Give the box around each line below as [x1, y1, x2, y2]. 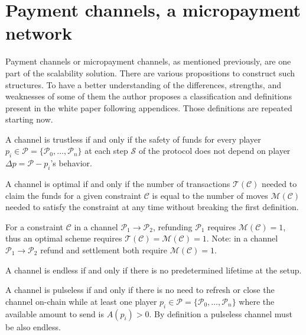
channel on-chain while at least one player [5, 295, 157, 307]
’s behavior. [50, 157, 92, 169]
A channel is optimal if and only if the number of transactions [5, 178, 230, 190]
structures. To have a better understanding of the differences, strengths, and [5, 78, 281, 91]
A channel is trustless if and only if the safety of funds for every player [5, 133, 261, 145]
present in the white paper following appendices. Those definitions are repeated [5, 101, 292, 114]
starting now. [5, 113, 53, 125]
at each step [84, 144, 128, 157]
